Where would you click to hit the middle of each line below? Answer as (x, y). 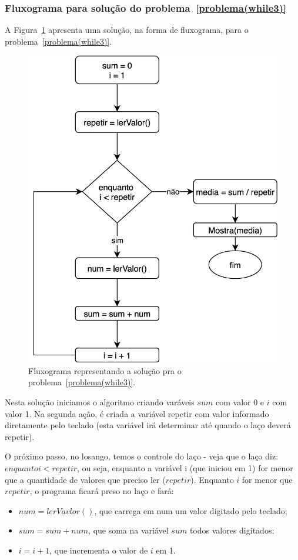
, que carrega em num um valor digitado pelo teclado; (191, 510)
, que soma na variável (128, 530)
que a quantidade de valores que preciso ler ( (85, 479)
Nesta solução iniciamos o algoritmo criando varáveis (100, 402)
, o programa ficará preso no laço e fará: (102, 491)
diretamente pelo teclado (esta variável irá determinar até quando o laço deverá (148, 425)
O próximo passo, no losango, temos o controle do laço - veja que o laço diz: (142, 456)
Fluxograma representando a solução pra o (105, 370)
